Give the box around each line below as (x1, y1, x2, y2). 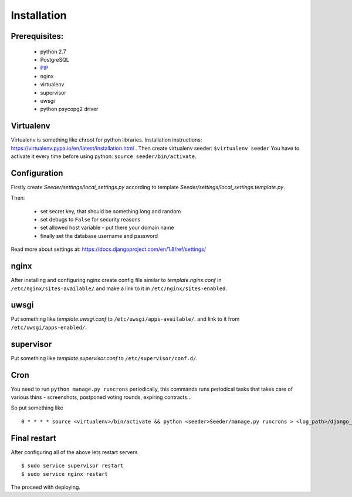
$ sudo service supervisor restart (21, 462, 124, 469)
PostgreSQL (40, 56, 70, 63)
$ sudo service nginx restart (21, 471, 109, 477)
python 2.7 (40, 48, 67, 55)
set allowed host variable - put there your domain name (40, 224, 174, 231)
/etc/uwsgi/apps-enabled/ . (11, 324, 87, 331)
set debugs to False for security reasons (40, 216, 141, 223)
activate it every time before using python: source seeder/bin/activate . (11, 153, 197, 160)
